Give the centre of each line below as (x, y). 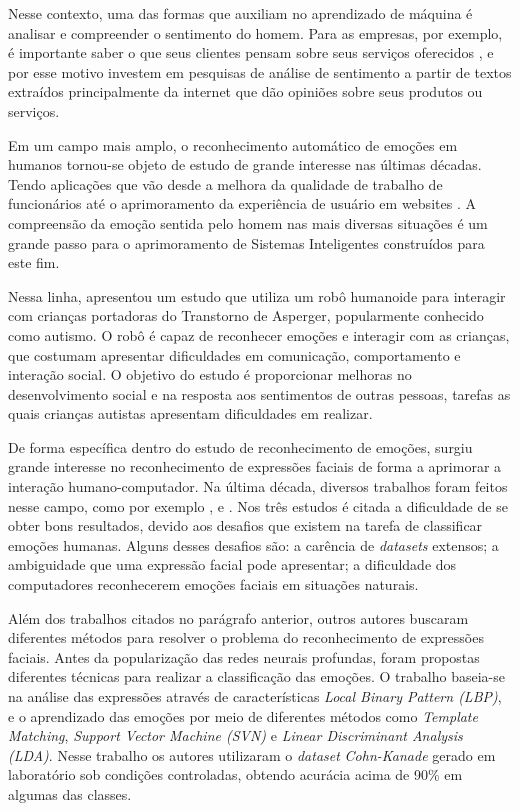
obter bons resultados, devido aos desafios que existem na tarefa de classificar (245, 525)
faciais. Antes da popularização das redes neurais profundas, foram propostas (244, 656)
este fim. (34, 262)
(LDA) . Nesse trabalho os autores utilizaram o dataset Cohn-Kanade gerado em (252, 754)
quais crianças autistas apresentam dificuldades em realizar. (190, 413)
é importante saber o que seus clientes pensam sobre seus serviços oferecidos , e (251, 52)
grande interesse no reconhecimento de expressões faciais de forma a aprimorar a (255, 466)
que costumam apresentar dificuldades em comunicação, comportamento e (234, 354)
